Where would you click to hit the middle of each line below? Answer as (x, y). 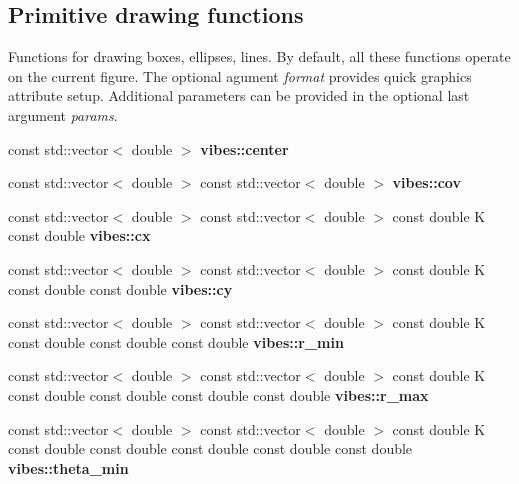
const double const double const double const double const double (210, 448)
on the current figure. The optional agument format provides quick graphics (240, 75)
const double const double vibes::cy (120, 288)
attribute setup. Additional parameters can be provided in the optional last (239, 95)
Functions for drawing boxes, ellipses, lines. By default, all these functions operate (259, 56)
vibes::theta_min (68, 467)
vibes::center (244, 148)
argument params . (63, 114)
